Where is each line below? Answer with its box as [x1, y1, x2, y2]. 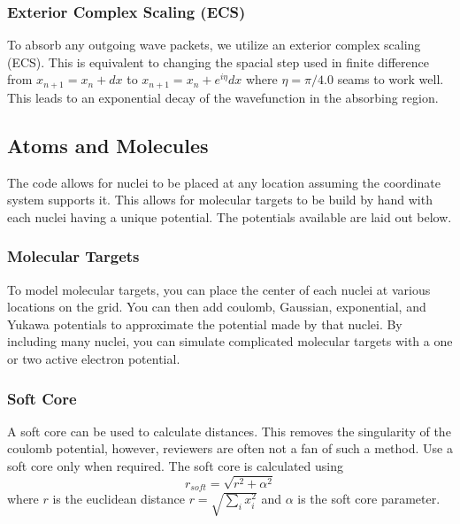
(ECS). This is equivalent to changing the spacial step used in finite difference [7, 52, 429, 71]
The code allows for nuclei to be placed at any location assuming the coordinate [7, 173, 441, 191]
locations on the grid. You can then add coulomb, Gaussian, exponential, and [7, 297, 426, 316]
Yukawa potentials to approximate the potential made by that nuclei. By [7, 314, 402, 333]
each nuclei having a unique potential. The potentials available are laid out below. [7, 207, 452, 226]
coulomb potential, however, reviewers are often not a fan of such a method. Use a [7, 439, 453, 458]
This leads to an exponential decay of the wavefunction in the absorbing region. [7, 88, 439, 106]
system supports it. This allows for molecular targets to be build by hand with [7, 190, 433, 209]
